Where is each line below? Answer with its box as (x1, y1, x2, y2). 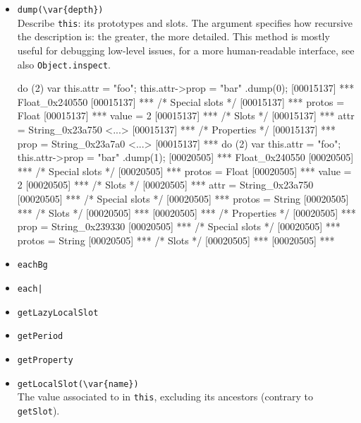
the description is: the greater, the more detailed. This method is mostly (17, 29, 330, 44)
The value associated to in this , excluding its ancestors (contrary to (17, 389, 313, 404)
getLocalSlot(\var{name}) (17, 379, 139, 389)
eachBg (17, 260, 48, 270)
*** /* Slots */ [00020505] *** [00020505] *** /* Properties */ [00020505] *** (17, 205, 356, 220)
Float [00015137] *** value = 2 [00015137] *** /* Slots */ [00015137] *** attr (17, 108, 355, 123)
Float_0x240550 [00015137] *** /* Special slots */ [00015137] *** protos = (17, 94, 345, 109)
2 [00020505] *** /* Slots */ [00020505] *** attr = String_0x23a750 (17, 177, 314, 192)
